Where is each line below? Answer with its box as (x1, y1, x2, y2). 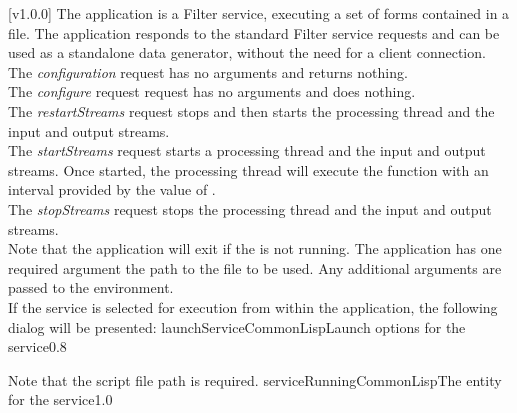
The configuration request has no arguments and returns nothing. (8, 61, 408, 82)
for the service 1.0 (8, 389, 113, 410)
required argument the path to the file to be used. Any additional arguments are (8, 257, 502, 278)
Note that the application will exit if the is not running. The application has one (8, 238, 502, 259)
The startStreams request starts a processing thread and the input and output (8, 140, 486, 161)
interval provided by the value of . (8, 179, 216, 200)
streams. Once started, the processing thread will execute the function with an (8, 159, 489, 180)
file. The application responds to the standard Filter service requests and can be (8, 22, 500, 43)
